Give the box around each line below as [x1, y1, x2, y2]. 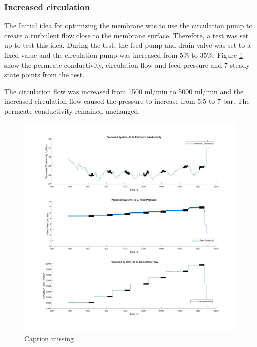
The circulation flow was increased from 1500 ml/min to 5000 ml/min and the [4, 86, 244, 96]
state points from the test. [4, 69, 85, 80]
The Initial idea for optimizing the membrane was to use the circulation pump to [4, 20, 253, 31]
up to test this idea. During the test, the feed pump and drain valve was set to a [4, 40, 251, 50]
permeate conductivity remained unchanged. [4, 105, 140, 116]
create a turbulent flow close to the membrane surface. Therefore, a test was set [4, 30, 249, 40]
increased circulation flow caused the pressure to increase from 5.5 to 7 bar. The [4, 96, 250, 106]
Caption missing [24, 333, 74, 343]
